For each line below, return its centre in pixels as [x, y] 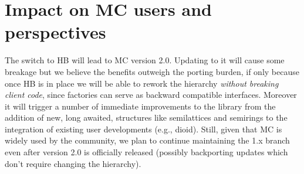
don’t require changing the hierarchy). [73, 163]
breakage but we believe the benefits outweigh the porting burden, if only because [152, 71]
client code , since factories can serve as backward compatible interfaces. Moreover [151, 95]
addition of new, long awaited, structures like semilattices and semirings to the [146, 117]
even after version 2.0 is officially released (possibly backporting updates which [146, 152]
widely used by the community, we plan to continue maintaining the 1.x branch [147, 140]
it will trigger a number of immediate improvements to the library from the [140, 106]
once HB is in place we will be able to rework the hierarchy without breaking [142, 83]
